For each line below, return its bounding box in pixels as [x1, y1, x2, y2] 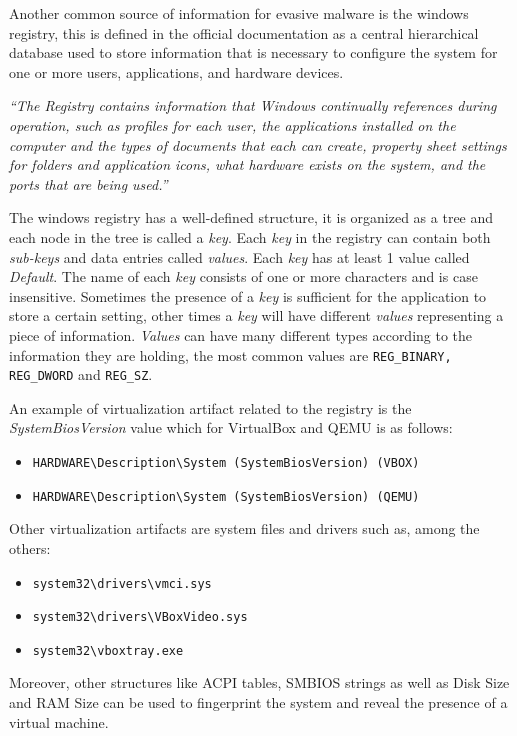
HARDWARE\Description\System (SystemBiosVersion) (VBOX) [32, 456, 420, 470]
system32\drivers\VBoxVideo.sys [32, 610, 248, 625]
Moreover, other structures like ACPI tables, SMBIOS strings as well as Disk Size [9, 672, 510, 693]
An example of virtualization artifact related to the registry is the [9, 397, 412, 418]
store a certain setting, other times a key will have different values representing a [9, 305, 504, 326]
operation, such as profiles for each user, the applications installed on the [9, 114, 456, 135]
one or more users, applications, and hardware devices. [9, 61, 344, 82]
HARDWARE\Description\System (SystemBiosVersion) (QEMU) [32, 489, 420, 504]
